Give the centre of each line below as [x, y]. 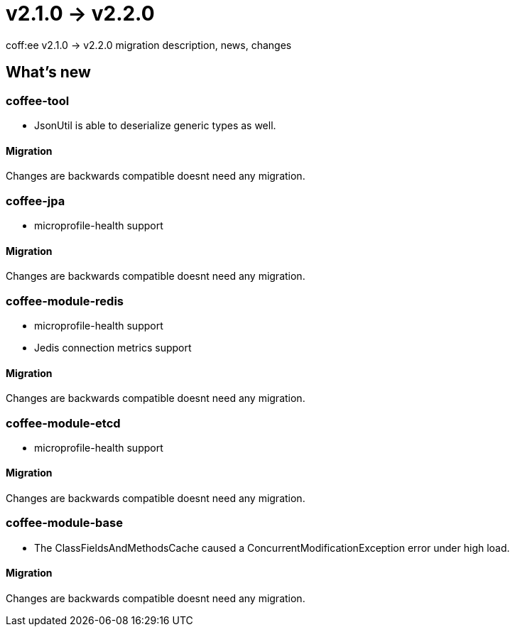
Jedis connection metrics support [113, 347]
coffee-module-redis [65, 301]
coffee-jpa [36, 201]
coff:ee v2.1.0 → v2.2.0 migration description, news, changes [149, 45]
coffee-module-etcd [63, 423]
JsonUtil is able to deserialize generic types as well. [155, 125]
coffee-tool [38, 100]
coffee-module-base [64, 523]
